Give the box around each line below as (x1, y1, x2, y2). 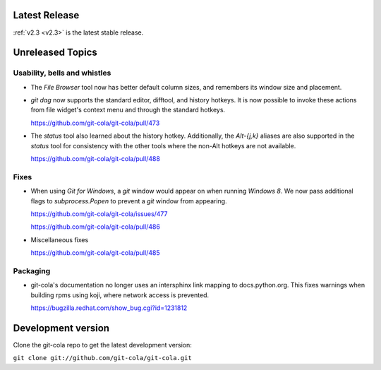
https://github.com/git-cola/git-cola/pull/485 (30, 249, 160, 257)
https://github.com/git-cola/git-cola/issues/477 (30, 209, 168, 218)
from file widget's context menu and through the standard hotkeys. (30, 106, 226, 114)
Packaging (13, 265, 51, 275)
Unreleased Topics (13, 47, 98, 59)
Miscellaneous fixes (30, 235, 89, 244)
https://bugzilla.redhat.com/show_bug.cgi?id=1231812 (30, 304, 188, 312)
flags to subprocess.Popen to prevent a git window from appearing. (30, 196, 227, 205)
